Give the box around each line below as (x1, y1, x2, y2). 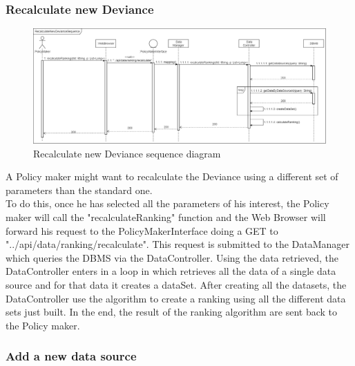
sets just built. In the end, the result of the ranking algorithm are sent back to (6, 305, 338, 319)
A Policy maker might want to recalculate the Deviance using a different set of (6, 169, 338, 184)
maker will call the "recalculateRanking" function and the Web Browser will (6, 210, 326, 224)
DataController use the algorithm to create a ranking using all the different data (6, 291, 346, 305)
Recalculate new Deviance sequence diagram (33, 146, 221, 160)
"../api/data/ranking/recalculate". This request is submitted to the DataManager (6, 237, 350, 251)
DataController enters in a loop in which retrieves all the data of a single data (6, 264, 336, 278)
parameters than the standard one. (6, 182, 153, 197)
